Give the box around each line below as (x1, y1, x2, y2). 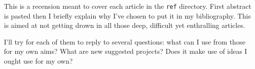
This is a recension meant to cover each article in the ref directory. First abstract (4, 1, 252, 11)
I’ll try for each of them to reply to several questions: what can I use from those (4, 36, 246, 46)
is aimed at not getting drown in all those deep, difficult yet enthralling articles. (4, 20, 245, 30)
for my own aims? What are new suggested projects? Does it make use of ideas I (4, 46, 247, 56)
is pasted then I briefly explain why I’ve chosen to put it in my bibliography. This (4, 10, 251, 21)
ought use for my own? (4, 56, 73, 66)
